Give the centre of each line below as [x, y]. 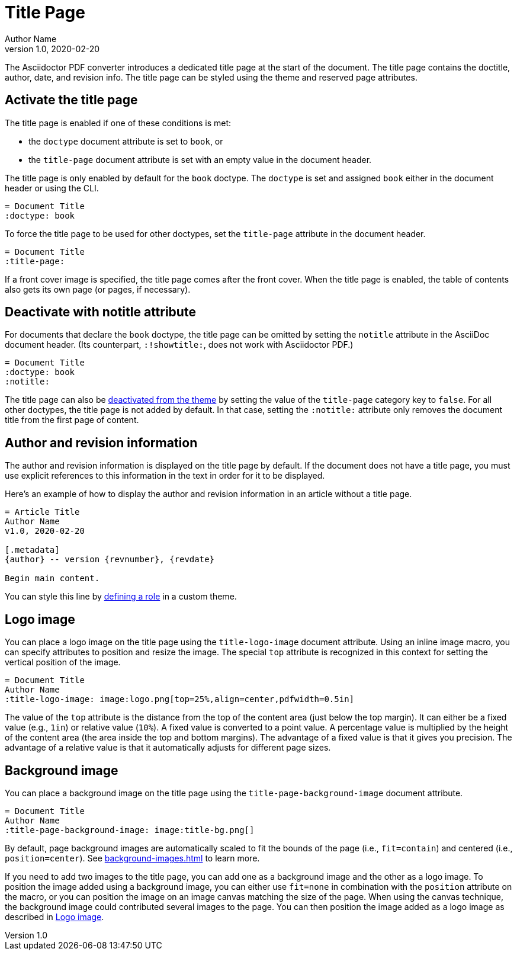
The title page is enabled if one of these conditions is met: [118, 123]
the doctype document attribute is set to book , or [126, 141]
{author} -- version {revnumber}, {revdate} [110, 560]
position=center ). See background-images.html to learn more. [132, 858]
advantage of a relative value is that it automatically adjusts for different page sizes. [168, 748]
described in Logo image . [54, 916]
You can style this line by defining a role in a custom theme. [121, 597]
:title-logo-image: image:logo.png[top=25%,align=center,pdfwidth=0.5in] [180, 699]
